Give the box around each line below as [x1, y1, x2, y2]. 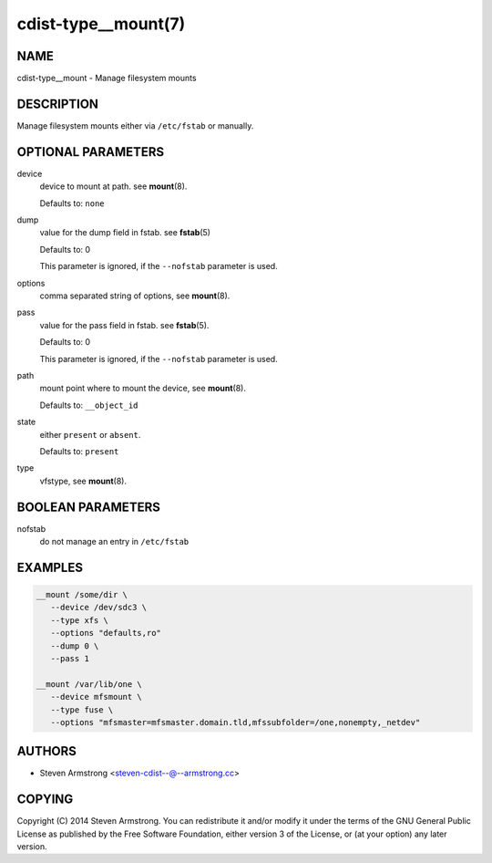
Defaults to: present [39, 445, 119, 456]
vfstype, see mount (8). [39, 475, 128, 486]
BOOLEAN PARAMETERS [16, 499, 161, 515]
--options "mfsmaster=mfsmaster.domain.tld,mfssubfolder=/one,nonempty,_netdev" [50, 717, 421, 727]
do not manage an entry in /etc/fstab [39, 535, 190, 546]
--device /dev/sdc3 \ [50, 602, 148, 613]
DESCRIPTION [16, 96, 99, 111]
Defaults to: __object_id [39, 400, 138, 411]
